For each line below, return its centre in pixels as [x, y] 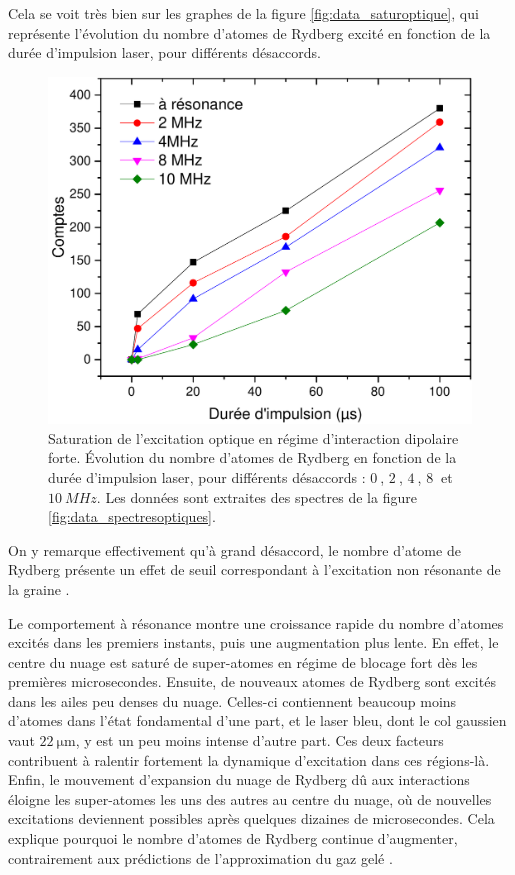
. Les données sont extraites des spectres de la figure [256, 496]
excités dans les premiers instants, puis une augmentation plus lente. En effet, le [253, 642]
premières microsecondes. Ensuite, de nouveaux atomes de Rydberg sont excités [252, 681]
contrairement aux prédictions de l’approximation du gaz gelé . [200, 857]
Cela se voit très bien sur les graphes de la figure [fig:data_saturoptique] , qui [243, 13]
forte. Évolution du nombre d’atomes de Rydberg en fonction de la [252, 457]
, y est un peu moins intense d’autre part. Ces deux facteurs [259, 740]
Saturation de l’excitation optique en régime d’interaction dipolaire [253, 437]
